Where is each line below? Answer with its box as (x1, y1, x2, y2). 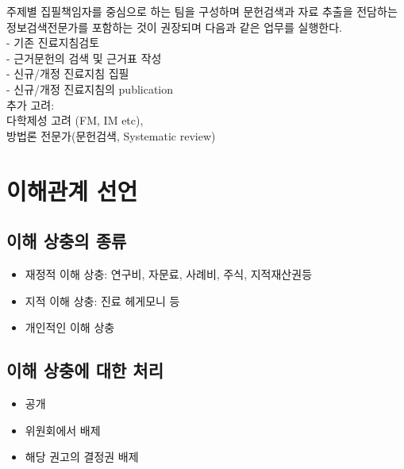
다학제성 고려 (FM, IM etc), (6, 112, 144, 129)
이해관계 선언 (6, 174, 138, 206)
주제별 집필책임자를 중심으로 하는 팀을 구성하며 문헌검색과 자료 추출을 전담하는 (6, 3, 398, 19)
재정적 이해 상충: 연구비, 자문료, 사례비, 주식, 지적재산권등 (25, 265, 313, 282)
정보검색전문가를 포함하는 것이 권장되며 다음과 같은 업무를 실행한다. (6, 18, 342, 35)
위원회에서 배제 (25, 421, 101, 438)
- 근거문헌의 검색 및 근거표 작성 (6, 49, 162, 66)
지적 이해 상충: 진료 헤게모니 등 (25, 292, 180, 309)
